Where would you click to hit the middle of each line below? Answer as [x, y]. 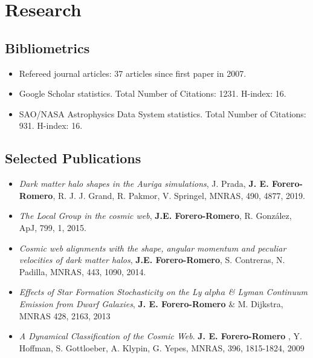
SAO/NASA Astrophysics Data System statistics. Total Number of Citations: [163, 113]
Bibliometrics [47, 47]
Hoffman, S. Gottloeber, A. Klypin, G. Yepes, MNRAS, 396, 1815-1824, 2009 [162, 347]
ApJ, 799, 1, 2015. [53, 227]
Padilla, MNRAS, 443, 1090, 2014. [82, 271]
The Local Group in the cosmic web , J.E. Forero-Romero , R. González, [155, 216]
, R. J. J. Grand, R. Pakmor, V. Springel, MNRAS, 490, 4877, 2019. [179, 195]
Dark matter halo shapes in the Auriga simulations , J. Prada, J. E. [144, 184]
